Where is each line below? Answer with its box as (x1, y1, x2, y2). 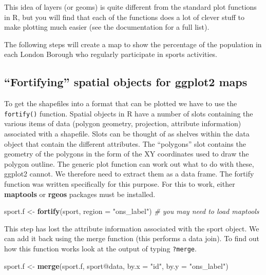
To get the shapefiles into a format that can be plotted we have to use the (4, 98, 237, 109)
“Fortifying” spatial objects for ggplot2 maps (4, 74, 248, 90)
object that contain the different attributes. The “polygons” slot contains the (4, 138, 246, 149)
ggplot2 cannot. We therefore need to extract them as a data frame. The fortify (4, 168, 254, 179)
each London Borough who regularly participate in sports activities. (4, 49, 218, 60)
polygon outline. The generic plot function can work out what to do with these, (4, 158, 254, 169)
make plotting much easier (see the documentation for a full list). (4, 22, 210, 32)
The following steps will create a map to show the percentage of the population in (4, 38, 262, 49)
